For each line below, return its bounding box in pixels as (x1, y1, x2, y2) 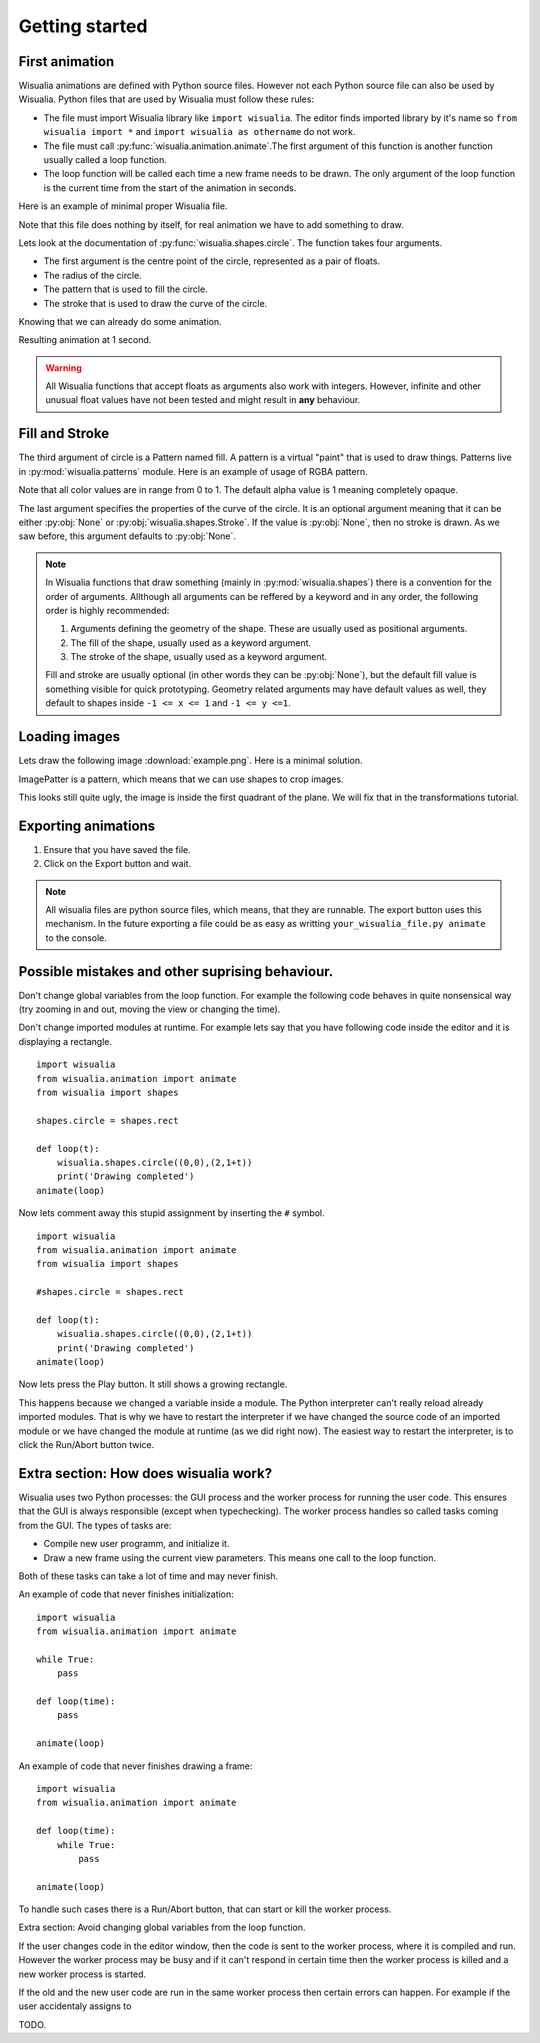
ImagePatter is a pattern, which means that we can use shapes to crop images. (18, 773, 344, 785)
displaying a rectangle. (18, 1035, 112, 1047)
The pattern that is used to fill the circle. (43, 283, 209, 295)
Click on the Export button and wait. (43, 858, 192, 870)
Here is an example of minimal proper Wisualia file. (18, 200, 228, 212)
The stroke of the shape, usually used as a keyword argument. (70, 651, 328, 663)
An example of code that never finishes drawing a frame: (18, 1760, 253, 1772)
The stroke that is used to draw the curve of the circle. (43, 297, 268, 309)
